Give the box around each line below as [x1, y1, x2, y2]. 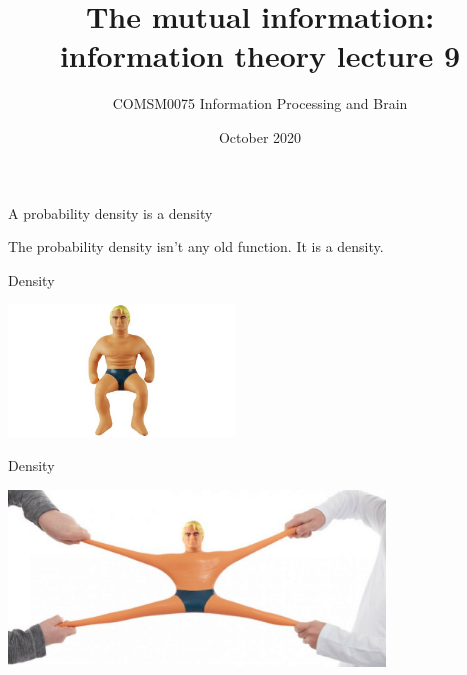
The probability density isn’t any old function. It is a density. [8, 236, 384, 257]
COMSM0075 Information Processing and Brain [112, 93, 408, 114]
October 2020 [218, 126, 302, 147]
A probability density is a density [8, 202, 213, 223]
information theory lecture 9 [59, 35, 461, 76]
